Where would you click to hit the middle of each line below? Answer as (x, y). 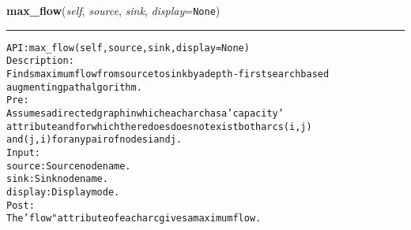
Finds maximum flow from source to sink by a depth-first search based (168, 74)
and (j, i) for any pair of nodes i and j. (94, 140)
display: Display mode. (63, 192)
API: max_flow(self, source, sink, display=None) (128, 48)
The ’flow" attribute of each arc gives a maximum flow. (134, 219)
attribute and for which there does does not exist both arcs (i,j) (159, 126)
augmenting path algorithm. (74, 87)
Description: (40, 61)
